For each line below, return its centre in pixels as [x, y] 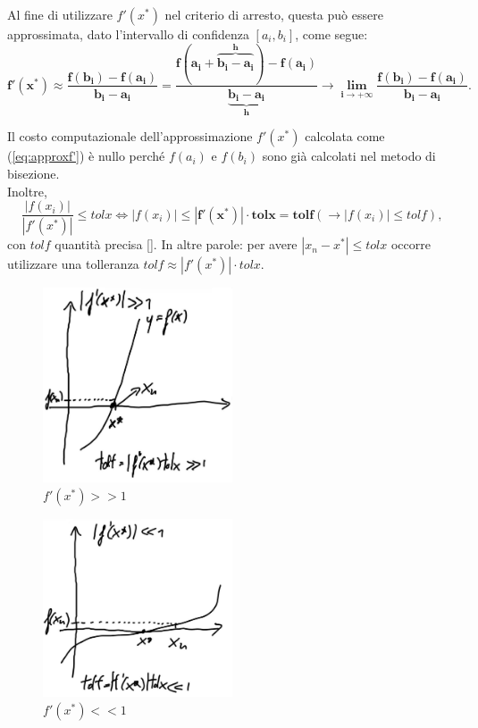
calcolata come [345, 136]
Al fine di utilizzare [60, 14]
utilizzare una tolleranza [73, 264]
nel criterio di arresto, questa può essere [274, 14]
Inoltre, [27, 191]
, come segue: [331, 34]
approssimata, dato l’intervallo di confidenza [128, 34]
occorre [411, 244]
